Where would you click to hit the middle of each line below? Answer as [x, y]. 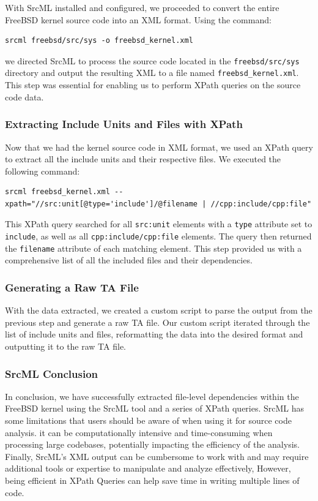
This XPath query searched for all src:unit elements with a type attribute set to [159, 224]
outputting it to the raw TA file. [66, 346]
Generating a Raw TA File [72, 287]
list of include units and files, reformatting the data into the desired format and [154, 334]
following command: [43, 171]
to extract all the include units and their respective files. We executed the [143, 159]
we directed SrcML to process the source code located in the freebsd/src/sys [152, 60]
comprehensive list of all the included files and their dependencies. [129, 260]
